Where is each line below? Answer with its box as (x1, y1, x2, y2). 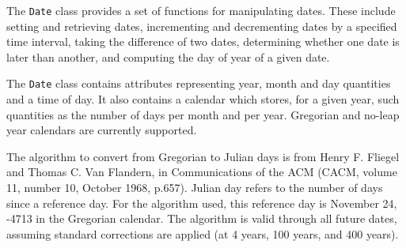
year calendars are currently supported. (6, 122, 197, 138)
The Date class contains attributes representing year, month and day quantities (6, 75, 391, 92)
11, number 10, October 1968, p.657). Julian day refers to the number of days (6, 179, 383, 196)
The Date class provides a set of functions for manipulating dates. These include (6, 2, 396, 18)
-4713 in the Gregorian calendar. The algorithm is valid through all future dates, (6, 210, 397, 227)
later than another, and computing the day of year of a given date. (6, 48, 330, 65)
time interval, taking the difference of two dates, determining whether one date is (6, 33, 400, 50)
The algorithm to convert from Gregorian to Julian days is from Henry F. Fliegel (6, 148, 400, 164)
